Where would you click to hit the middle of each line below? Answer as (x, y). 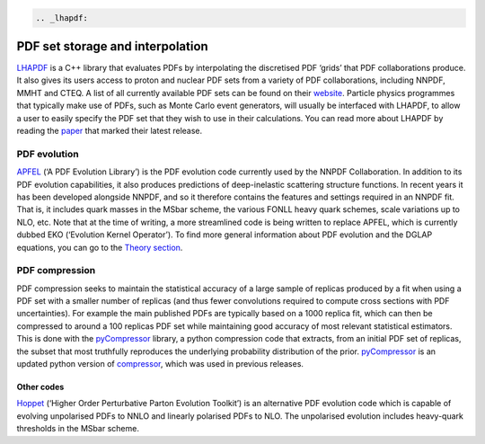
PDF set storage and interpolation (112, 46)
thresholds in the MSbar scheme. (78, 429)
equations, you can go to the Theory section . (100, 247)
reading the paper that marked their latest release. (110, 131)
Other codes (40, 387)
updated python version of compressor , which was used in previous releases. (160, 364)
